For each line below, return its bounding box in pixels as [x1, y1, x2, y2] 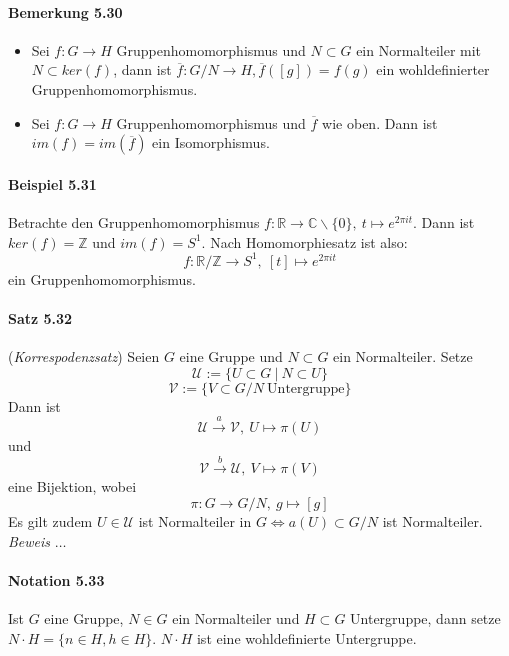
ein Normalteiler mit [356, 39, 482, 60]
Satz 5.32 [8, 307, 73, 328]
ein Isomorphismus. [152, 132, 270, 153]
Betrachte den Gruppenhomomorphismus [8, 211, 260, 232]
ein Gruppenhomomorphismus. [8, 268, 196, 289]
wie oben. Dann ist [322, 112, 438, 133]
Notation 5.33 [8, 569, 105, 590]
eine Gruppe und [179, 346, 283, 367]
